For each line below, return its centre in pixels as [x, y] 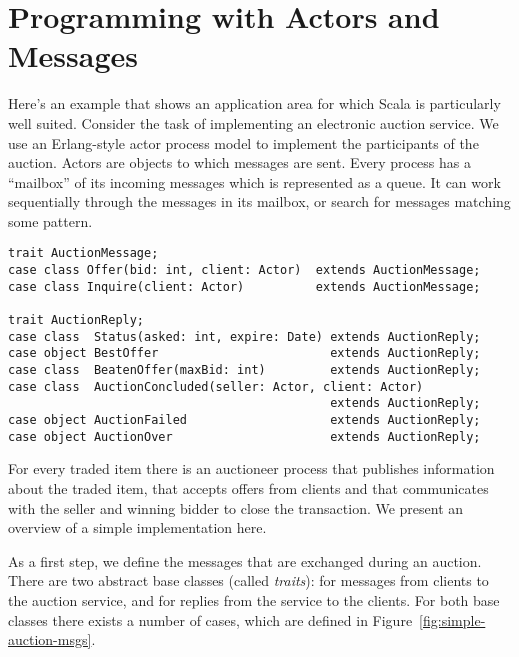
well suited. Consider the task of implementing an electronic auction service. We [253, 122]
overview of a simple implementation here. [137, 527]
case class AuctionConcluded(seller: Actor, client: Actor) [216, 386]
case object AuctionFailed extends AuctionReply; [244, 420]
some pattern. [50, 220]
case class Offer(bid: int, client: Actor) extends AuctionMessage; [244, 270]
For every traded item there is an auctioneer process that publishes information [251, 468]
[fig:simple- [452, 619]
